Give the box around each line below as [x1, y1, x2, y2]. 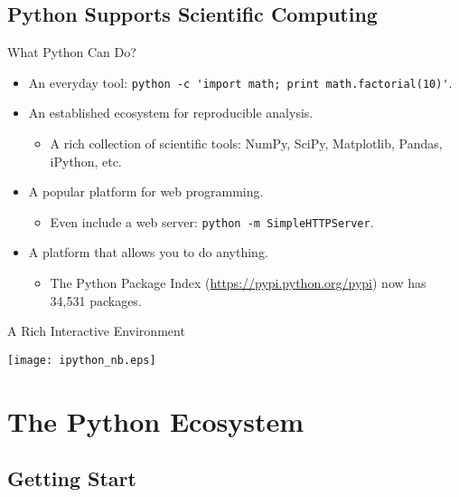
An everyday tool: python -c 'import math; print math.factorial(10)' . [28, 72, 453, 91]
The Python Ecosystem [7, 402, 304, 439]
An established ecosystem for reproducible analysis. [28, 103, 314, 122]
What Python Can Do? [7, 43, 136, 62]
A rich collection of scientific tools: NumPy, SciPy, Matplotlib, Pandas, [50, 134, 443, 153]
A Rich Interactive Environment [7, 321, 185, 340]
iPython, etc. [50, 151, 122, 170]
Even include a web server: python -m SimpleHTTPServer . [50, 212, 374, 231]
